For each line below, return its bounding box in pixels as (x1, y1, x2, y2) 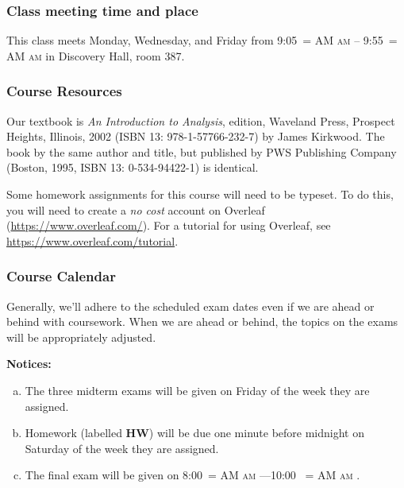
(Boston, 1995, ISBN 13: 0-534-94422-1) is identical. (6, 159, 259, 176)
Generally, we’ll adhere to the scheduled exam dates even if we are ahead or (6, 297, 375, 314)
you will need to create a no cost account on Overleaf (6, 201, 265, 218)
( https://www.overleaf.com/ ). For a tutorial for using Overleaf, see (6, 217, 331, 234)
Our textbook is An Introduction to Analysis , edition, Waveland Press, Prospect (6, 112, 395, 129)
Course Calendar (6, 266, 116, 286)
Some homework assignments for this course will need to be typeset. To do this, (6, 186, 394, 202)
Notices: (6, 355, 52, 372)
